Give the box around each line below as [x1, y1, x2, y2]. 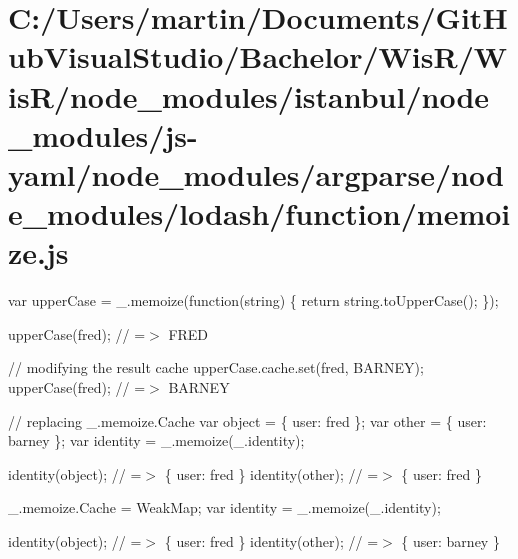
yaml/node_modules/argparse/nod [8, 153, 504, 194]
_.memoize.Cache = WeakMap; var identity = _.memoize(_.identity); [8, 497, 441, 518]
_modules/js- [8, 114, 198, 155]
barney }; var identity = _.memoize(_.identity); [8, 430, 305, 451]
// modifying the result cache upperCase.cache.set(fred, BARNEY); [8, 357, 424, 378]
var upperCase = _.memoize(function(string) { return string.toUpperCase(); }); [8, 290, 499, 311]
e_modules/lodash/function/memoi [8, 193, 511, 234]
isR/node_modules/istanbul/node [8, 75, 490, 116]
